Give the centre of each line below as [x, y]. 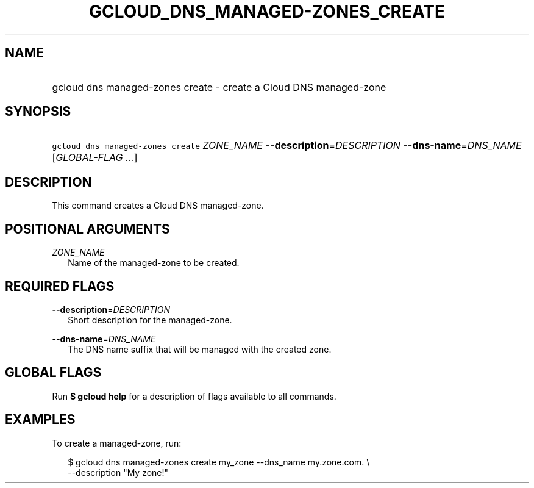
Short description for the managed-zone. [150, 320]
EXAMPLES [40, 420]
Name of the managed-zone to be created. [154, 263]
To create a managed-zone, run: [117, 443]
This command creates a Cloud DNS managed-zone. [158, 206]
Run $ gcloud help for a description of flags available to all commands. [194, 396]
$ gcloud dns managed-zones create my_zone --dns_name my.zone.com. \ [219, 462]
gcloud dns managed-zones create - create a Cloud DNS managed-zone [219, 87]
